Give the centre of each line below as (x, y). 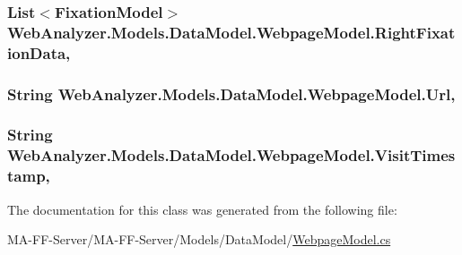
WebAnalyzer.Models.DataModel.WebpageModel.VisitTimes (231, 155)
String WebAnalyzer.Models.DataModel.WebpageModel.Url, (231, 93)
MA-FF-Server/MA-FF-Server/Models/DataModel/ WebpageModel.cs (199, 239)
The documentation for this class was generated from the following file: (202, 209)
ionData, (39, 52)
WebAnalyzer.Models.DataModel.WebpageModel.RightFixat (231, 32)
